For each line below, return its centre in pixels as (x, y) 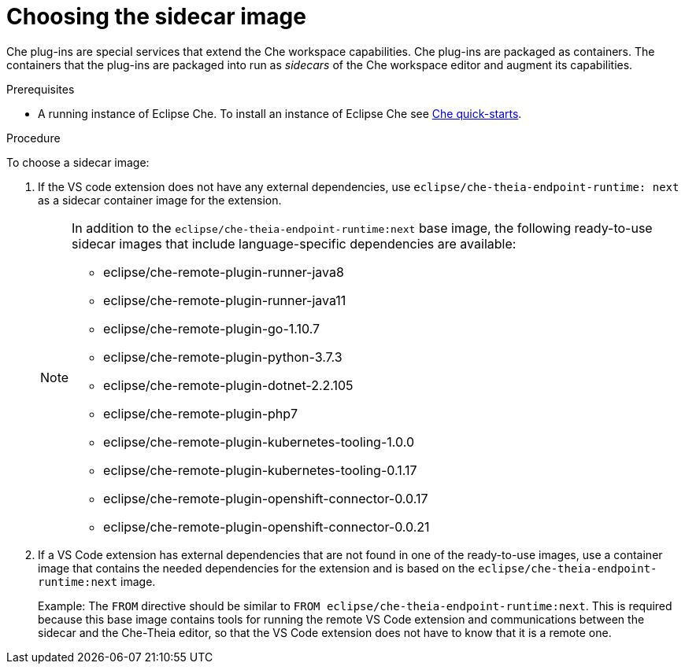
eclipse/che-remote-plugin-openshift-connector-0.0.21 (267, 526)
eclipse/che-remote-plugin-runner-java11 (225, 300)
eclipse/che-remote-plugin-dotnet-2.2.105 (228, 385)
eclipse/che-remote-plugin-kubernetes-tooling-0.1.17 (260, 470)
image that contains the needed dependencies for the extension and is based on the (256, 568)
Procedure (33, 138)
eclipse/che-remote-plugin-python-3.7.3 (223, 357)
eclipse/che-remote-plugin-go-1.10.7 (212, 328)
